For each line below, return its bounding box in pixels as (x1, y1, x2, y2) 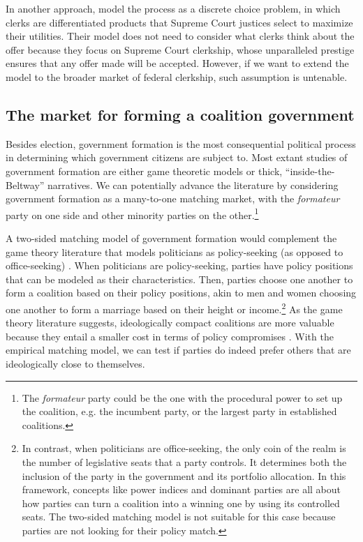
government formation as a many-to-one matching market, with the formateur (6, 191, 340, 206)
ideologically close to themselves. (6, 356, 145, 370)
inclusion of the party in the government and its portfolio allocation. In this (22, 468, 346, 483)
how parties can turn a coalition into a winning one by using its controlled (22, 495, 340, 510)
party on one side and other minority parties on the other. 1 (6, 205, 259, 222)
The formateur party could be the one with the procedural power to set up (22, 390, 343, 405)
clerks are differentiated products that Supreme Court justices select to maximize (6, 15, 353, 29)
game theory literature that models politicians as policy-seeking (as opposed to (6, 244, 343, 259)
